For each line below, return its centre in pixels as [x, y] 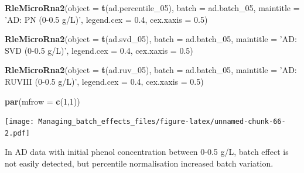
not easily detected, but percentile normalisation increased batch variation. [139, 163]
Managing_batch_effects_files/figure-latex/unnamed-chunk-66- [162, 122]
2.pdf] [17, 133]
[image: [20, 122]
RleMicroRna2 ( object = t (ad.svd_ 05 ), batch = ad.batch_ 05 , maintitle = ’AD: [151, 39]
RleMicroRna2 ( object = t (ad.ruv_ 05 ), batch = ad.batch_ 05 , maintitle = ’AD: [151, 70]
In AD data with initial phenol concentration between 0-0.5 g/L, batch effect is [147, 152]
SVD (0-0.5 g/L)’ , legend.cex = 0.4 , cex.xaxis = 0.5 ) [99, 50]
